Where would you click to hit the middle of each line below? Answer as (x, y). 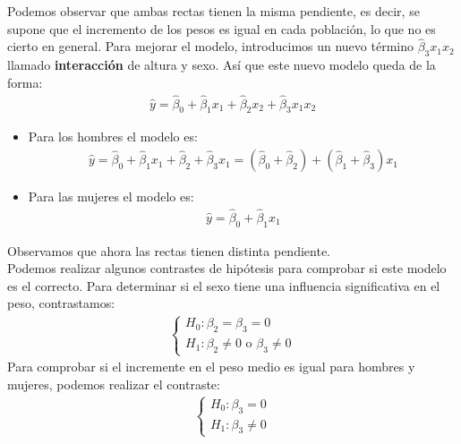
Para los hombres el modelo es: (113, 137)
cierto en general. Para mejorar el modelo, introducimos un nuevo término (210, 46)
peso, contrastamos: (61, 303)
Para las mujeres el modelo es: (111, 196)
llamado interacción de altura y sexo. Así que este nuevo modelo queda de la (222, 65)
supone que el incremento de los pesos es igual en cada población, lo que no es (222, 28)
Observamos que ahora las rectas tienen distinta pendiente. (169, 250)
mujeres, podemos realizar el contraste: (114, 384)
